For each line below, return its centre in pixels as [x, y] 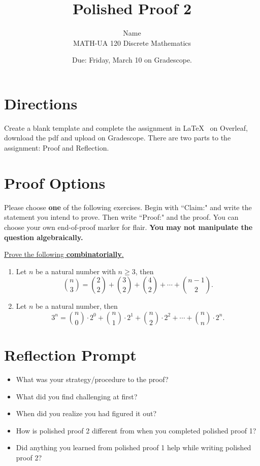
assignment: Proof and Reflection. [57, 148]
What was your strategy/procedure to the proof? [92, 379]
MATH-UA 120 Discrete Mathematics [132, 42]
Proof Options [55, 182]
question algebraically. [44, 237]
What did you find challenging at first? [77, 396]
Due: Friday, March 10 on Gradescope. [132, 60]
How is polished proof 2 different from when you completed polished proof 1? [136, 430]
